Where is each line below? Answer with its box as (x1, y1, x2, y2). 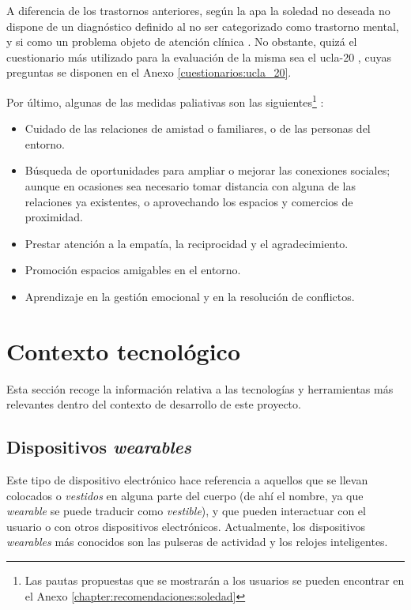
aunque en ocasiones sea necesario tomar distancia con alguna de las (25, 178, 356, 194)
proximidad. (25, 209, 83, 225)
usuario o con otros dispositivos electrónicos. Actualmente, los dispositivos (6, 518, 365, 534)
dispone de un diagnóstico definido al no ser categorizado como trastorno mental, (6, 17, 399, 34)
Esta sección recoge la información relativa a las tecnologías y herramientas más (6, 380, 394, 397)
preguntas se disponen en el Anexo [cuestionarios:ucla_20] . (6, 64, 292, 81)
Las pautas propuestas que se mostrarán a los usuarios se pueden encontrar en (25, 572, 405, 589)
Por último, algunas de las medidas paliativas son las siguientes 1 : (6, 91, 324, 110)
